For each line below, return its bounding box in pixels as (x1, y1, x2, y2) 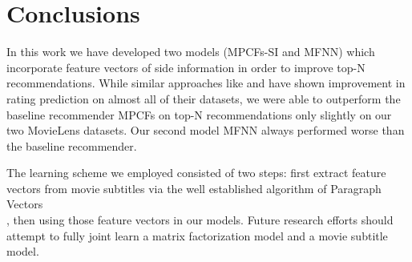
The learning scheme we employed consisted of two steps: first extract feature (6, 164, 386, 181)
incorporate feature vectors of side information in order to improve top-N (6, 58, 366, 75)
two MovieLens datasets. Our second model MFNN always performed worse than (6, 122, 405, 139)
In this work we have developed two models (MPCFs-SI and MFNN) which (6, 43, 375, 60)
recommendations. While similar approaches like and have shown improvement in (6, 75, 406, 91)
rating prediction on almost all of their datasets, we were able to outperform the (6, 90, 401, 107)
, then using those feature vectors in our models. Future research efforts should (6, 212, 394, 228)
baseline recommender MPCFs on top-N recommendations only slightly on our (6, 106, 392, 123)
